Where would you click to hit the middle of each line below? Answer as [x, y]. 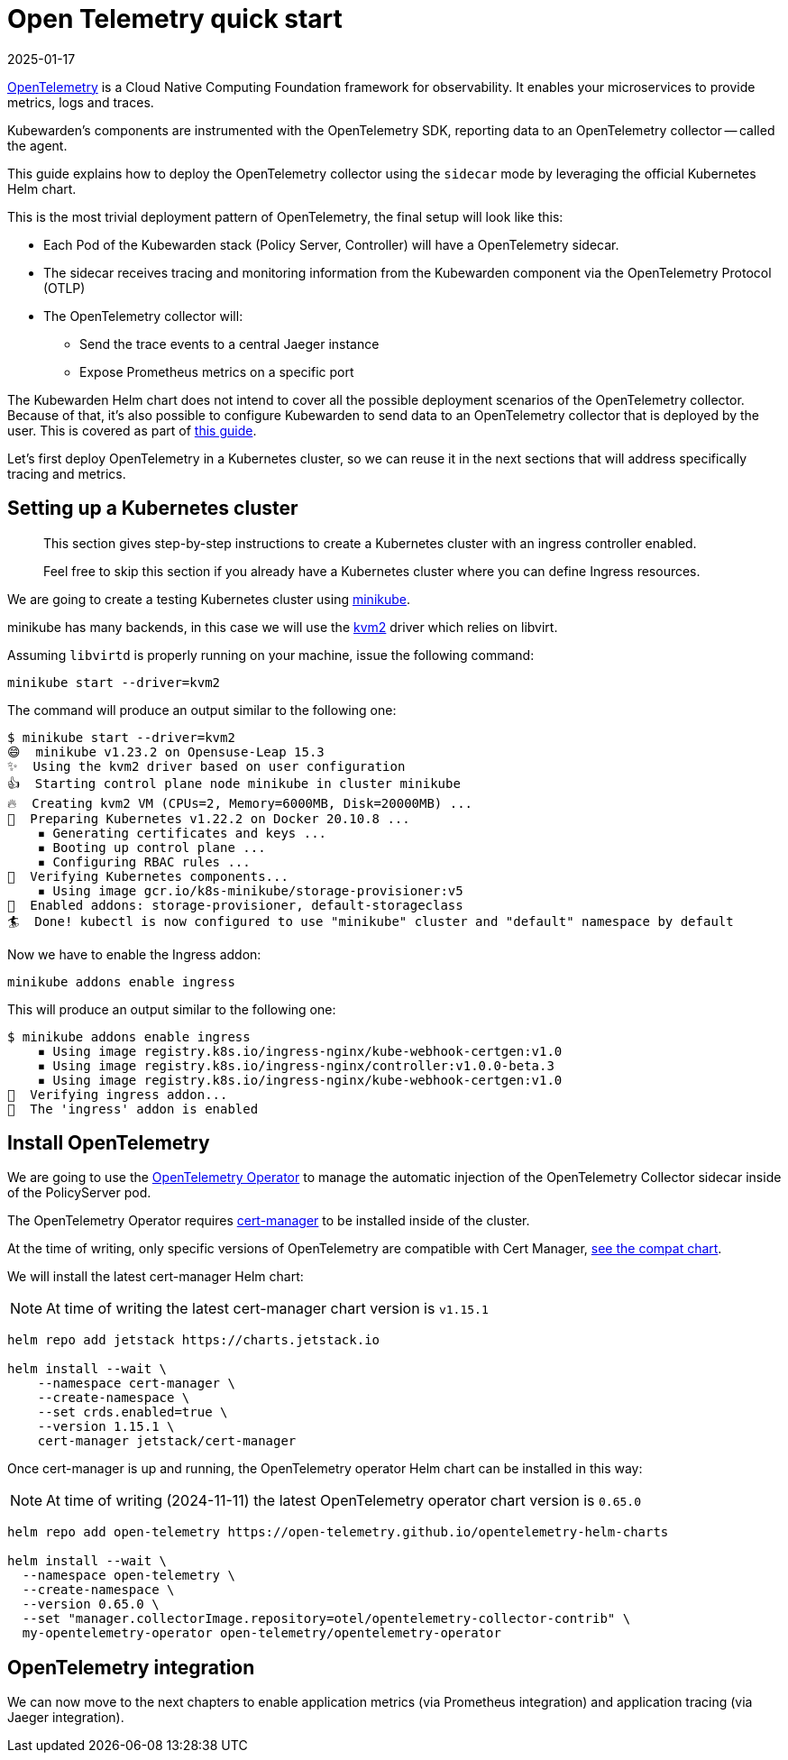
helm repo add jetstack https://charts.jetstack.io [194, 1340]
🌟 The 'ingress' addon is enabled [133, 1109]
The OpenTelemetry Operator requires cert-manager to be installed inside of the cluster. [269, 1221]
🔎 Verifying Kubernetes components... [148, 876]
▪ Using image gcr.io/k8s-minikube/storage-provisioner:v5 [250, 890]
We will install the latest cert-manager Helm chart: [156, 1277]
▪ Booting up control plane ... [151, 847]
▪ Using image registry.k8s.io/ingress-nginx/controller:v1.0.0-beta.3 [296, 1065]
